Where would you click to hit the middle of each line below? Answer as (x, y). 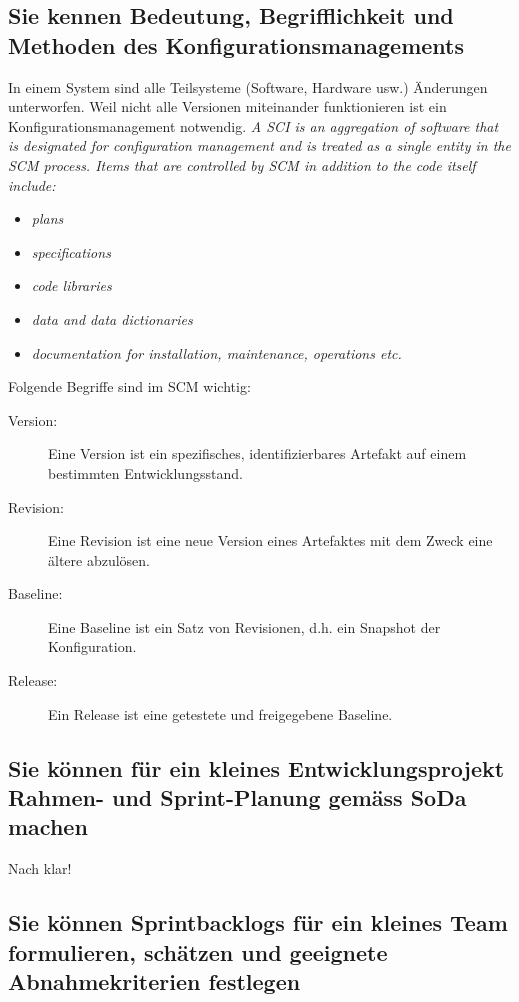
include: (32, 184)
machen (48, 826)
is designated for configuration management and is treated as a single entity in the (259, 145)
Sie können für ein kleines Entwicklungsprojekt (256, 767)
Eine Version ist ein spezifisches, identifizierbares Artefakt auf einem (257, 453)
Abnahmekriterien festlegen (154, 981)
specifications (71, 251)
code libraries (71, 285)
